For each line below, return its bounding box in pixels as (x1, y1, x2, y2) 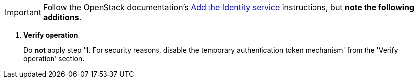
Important (5, 7, 41, 17)
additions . (43, 12, 82, 22)
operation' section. (23, 54, 85, 63)
